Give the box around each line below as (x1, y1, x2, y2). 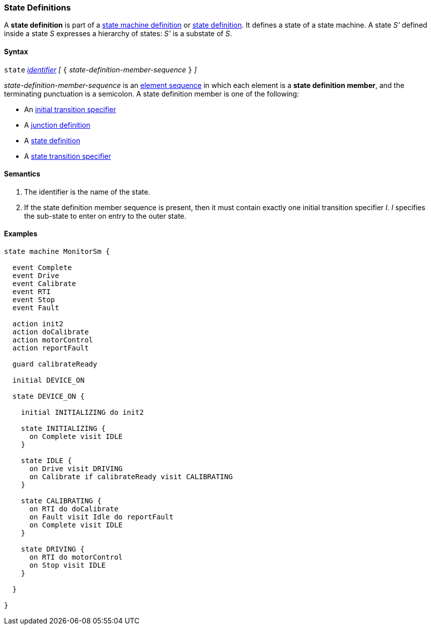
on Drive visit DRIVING (29, 465, 123, 473)
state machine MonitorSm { (4, 247, 110, 256)
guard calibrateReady (12, 360, 97, 369)
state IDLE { (21, 457, 72, 465)
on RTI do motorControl (29, 553, 123, 562)
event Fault (12, 304, 59, 312)
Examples (4, 229, 38, 238)
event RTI (12, 288, 51, 296)
